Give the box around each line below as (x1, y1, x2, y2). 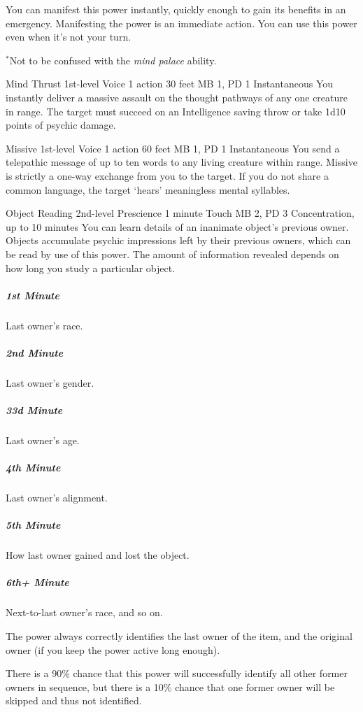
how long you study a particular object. (6, 260, 176, 275)
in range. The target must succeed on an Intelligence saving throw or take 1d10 (6, 104, 346, 118)
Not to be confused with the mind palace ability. (9, 52, 217, 67)
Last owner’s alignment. (6, 490, 108, 505)
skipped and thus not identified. (6, 693, 142, 708)
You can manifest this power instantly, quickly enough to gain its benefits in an (6, 2, 346, 16)
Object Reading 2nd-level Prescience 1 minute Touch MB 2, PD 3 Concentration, (6, 206, 355, 220)
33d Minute (6, 403, 63, 417)
